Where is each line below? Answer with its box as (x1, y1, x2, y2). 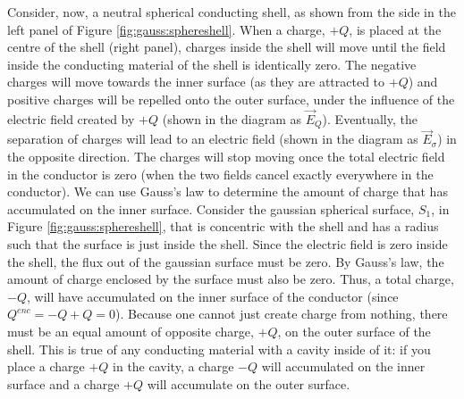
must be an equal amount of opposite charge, (7, 321, 254, 340)
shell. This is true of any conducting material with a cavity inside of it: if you (7, 339, 431, 358)
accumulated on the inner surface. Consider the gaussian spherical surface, (7, 199, 415, 218)
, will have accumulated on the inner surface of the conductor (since (26, 287, 399, 305)
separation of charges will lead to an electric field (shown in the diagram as (7, 129, 418, 148)
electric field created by (7, 109, 135, 128)
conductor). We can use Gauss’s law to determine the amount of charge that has (7, 182, 448, 201)
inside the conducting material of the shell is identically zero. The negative (7, 54, 417, 73)
